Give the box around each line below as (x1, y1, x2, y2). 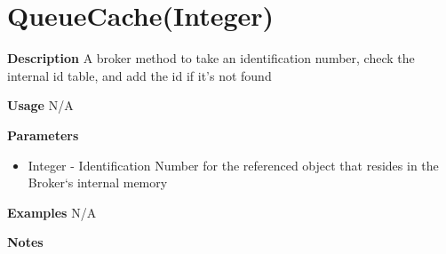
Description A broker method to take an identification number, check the (7, 49, 415, 67)
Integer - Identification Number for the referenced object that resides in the (28, 155, 439, 174)
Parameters (7, 125, 79, 144)
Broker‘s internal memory (28, 173, 168, 192)
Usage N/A (7, 96, 74, 115)
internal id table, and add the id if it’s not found (7, 66, 272, 84)
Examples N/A (7, 202, 97, 221)
